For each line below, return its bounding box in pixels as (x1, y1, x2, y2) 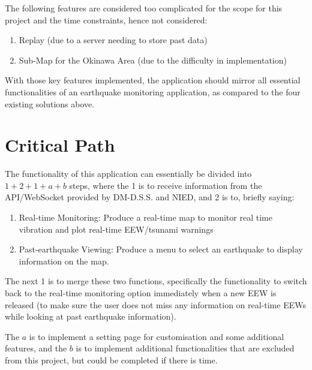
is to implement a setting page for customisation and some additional (29, 330, 284, 342)
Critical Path (5, 133, 115, 157)
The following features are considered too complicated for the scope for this (5, 2, 283, 14)
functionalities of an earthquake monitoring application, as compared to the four (5, 85, 301, 98)
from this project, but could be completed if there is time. (5, 354, 218, 366)
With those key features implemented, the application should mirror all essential (5, 74, 301, 86)
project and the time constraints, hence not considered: (5, 13, 208, 26)
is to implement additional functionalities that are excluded (76, 342, 295, 354)
